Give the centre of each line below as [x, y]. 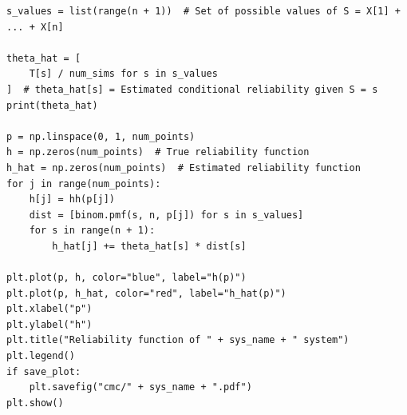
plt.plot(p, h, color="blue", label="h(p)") [126, 278]
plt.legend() [41, 356]
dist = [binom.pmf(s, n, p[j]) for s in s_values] [166, 215]
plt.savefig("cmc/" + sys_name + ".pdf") [140, 387]
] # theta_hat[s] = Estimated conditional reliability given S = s [192, 89]
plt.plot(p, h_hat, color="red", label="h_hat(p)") [146, 293]
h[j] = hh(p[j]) [72, 200]
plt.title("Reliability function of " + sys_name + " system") [178, 340]
